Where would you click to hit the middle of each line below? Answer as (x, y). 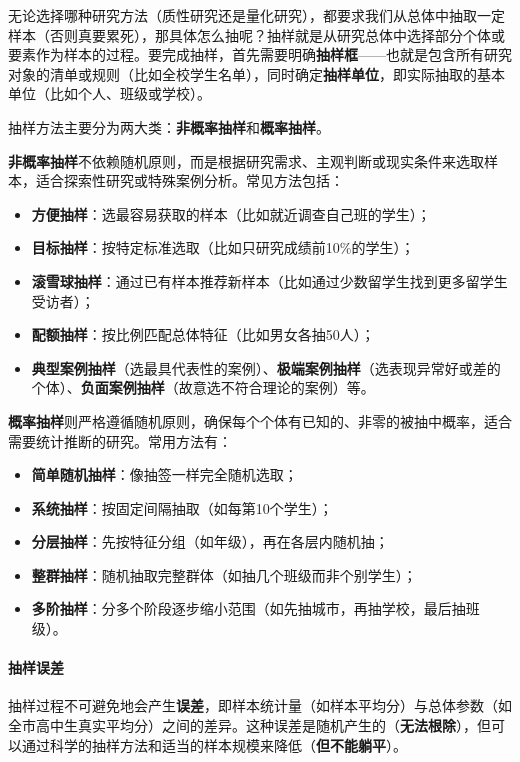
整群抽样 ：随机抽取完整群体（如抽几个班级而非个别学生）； (224, 574)
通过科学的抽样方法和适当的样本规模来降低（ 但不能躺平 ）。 (214, 744)
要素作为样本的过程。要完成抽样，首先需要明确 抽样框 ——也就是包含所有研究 (260, 54)
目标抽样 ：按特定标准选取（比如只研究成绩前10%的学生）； (223, 247)
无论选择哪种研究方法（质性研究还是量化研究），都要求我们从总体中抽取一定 (256, 15)
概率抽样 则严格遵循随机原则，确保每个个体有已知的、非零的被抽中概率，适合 (260, 420)
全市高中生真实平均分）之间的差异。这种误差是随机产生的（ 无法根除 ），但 (249, 725)
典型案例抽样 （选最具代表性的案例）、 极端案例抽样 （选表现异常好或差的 (266, 367)
